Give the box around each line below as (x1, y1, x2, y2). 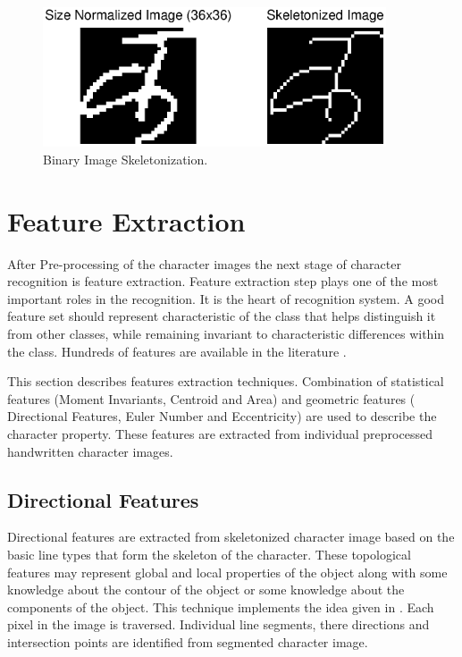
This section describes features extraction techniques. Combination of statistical (7, 372, 444, 391)
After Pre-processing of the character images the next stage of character (7, 254, 401, 273)
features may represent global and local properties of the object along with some (7, 562, 448, 581)
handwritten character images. (7, 442, 173, 460)
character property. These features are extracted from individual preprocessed (7, 424, 433, 442)
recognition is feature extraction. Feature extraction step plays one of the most (7, 272, 439, 291)
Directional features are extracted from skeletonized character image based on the (7, 527, 455, 546)
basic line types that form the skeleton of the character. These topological (7, 544, 411, 563)
